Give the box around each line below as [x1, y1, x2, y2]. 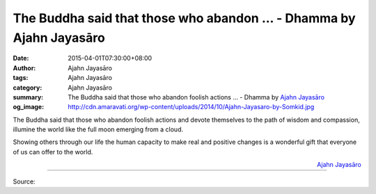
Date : [13, 54, 29, 63]
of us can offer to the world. [13, 147, 93, 156]
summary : [13, 92, 44, 101]
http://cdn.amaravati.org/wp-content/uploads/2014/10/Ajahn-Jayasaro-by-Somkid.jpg [68, 103, 315, 111]
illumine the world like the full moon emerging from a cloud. [13, 125, 184, 134]
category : [13, 83, 42, 92]
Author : [13, 63, 36, 72]
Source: [13, 177, 36, 186]
